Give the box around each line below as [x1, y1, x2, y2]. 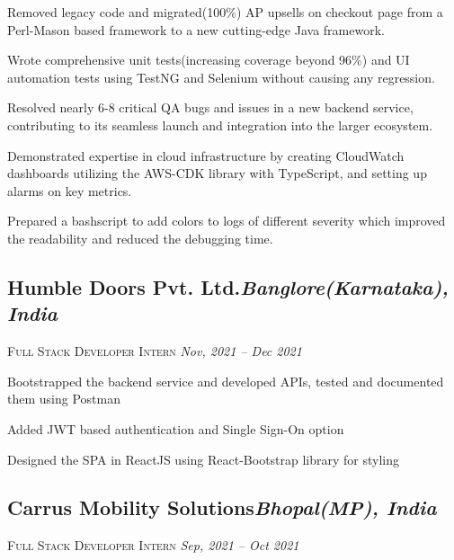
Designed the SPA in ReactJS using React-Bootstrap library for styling [7, 449, 400, 468]
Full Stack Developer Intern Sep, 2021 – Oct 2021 [7, 536, 299, 555]
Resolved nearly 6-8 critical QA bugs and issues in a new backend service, [7, 98, 414, 117]
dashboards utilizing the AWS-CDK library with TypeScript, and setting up [7, 164, 427, 182]
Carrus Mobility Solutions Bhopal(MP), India [7, 493, 437, 521]
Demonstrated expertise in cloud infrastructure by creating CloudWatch [7, 146, 405, 164]
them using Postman [7, 389, 120, 408]
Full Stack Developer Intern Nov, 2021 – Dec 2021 [7, 342, 302, 360]
